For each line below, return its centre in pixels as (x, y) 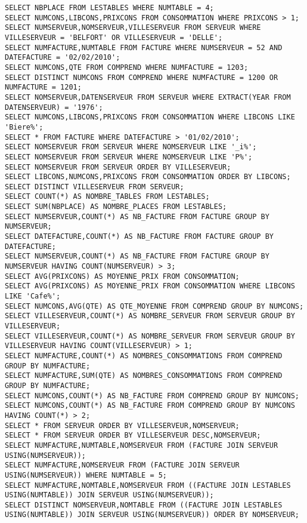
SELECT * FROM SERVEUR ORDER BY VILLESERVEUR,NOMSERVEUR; (122, 425)
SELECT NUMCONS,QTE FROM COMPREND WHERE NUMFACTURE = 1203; (127, 67)
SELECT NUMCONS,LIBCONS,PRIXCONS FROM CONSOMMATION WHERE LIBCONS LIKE (150, 117)
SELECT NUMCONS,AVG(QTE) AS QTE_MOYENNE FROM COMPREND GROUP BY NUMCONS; (154, 306)
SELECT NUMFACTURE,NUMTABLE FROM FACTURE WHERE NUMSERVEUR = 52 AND (144, 47)
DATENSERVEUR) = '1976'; (54, 107)
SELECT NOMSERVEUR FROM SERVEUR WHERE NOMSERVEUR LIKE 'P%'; (129, 157)
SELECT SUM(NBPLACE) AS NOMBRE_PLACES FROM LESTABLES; (116, 207)
